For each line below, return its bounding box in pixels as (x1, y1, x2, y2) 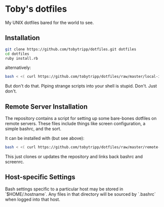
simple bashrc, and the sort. (5, 126, 61, 132)
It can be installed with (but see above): (5, 136, 84, 141)
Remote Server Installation (5, 102, 88, 111)
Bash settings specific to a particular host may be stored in (5, 186, 123, 192)
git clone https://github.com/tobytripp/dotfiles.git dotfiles (5, 46, 137, 52)
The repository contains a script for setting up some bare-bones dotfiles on (5, 115, 157, 121)
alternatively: (5, 65, 31, 70)
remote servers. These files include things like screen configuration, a (5, 121, 145, 127)
